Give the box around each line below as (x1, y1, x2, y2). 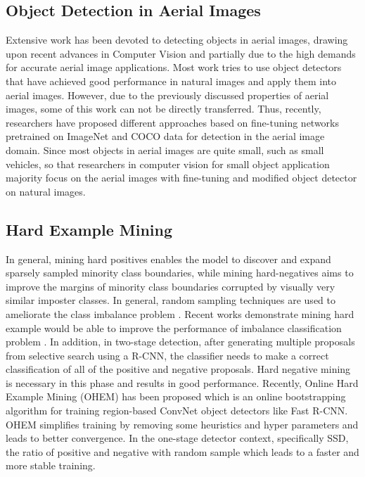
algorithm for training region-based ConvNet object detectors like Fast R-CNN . (6, 403, 348, 418)
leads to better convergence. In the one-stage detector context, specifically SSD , (6, 431, 349, 445)
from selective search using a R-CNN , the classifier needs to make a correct (6, 348, 329, 362)
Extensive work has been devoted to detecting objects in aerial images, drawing (6, 32, 348, 47)
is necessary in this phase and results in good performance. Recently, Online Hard (6, 375, 359, 390)
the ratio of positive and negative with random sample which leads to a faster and (6, 444, 359, 459)
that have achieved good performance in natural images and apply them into (6, 73, 336, 88)
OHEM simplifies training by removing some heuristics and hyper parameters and (6, 416, 359, 431)
